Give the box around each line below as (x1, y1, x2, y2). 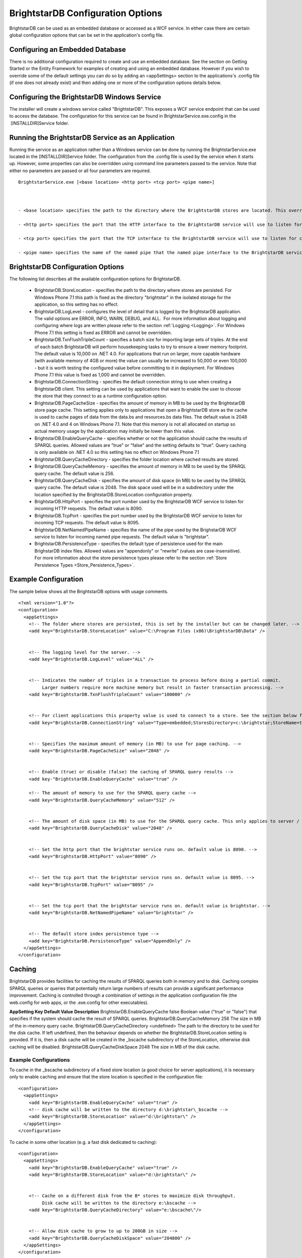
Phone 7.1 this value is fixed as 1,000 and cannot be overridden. (34, 372, 166, 378)
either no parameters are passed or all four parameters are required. (9, 168, 151, 174)
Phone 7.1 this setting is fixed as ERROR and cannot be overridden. (34, 330, 172, 336)
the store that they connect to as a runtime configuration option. (34, 393, 168, 399)
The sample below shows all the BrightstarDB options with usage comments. (9, 588, 169, 594)
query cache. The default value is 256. (34, 470, 115, 477)
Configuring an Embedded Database (9, 45, 126, 54)
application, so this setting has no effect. (34, 301, 119, 307)
